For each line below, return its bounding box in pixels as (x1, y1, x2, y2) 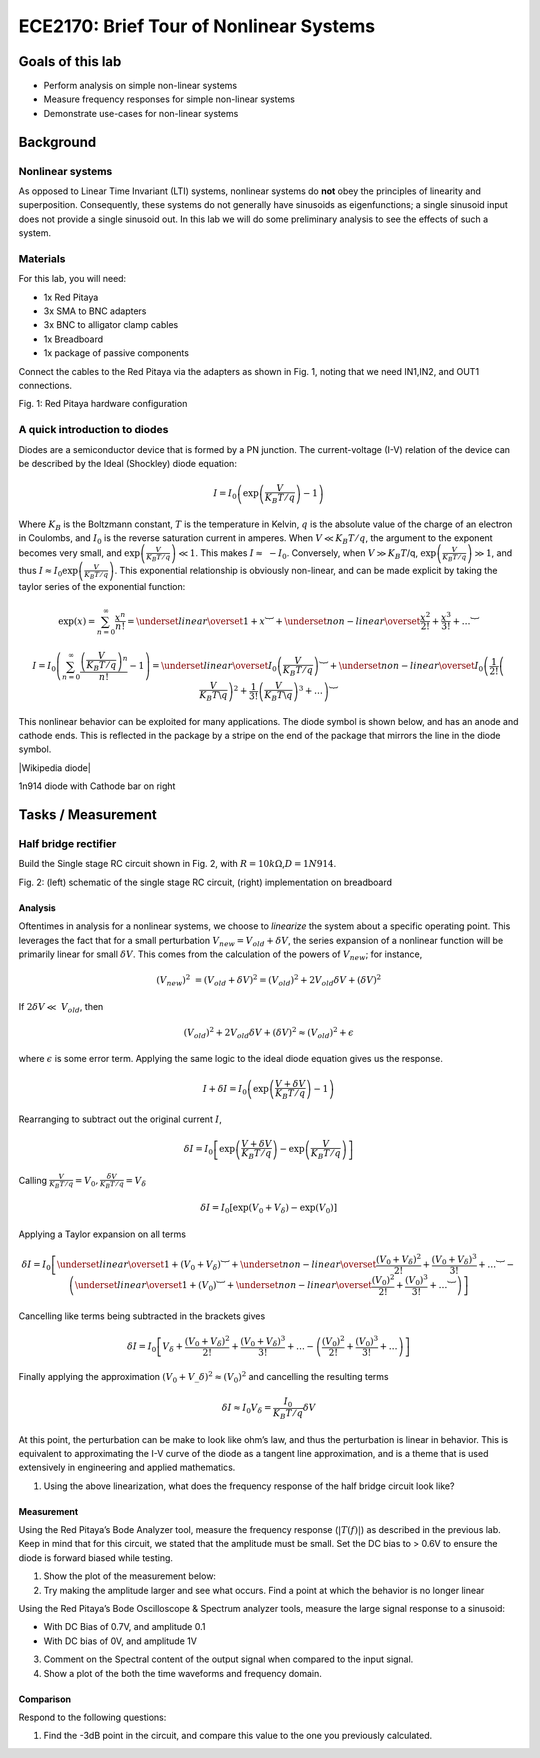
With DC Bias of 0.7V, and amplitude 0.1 (43, 1621, 206, 1633)
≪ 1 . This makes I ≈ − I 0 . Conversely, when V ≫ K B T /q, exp (178, 547, 437, 562)
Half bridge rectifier (18, 837, 117, 851)
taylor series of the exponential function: (18, 581, 186, 593)
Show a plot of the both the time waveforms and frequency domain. (43, 1667, 322, 1679)
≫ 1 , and (474, 547, 513, 559)
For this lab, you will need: (18, 273, 127, 285)
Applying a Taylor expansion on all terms (18, 1228, 187, 1240)
